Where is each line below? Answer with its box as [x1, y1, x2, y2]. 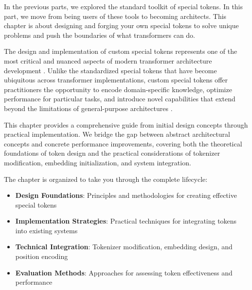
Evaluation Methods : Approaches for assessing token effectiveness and [15, 267, 233, 277]
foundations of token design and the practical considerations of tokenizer [4, 148, 220, 158]
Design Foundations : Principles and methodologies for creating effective [15, 190, 237, 200]
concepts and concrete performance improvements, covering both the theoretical [4, 138, 242, 148]
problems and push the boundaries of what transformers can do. [4, 30, 196, 40]
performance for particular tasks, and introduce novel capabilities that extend [4, 94, 235, 104]
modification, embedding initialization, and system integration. [4, 157, 191, 167]
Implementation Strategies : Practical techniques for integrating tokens [15, 216, 237, 226]
